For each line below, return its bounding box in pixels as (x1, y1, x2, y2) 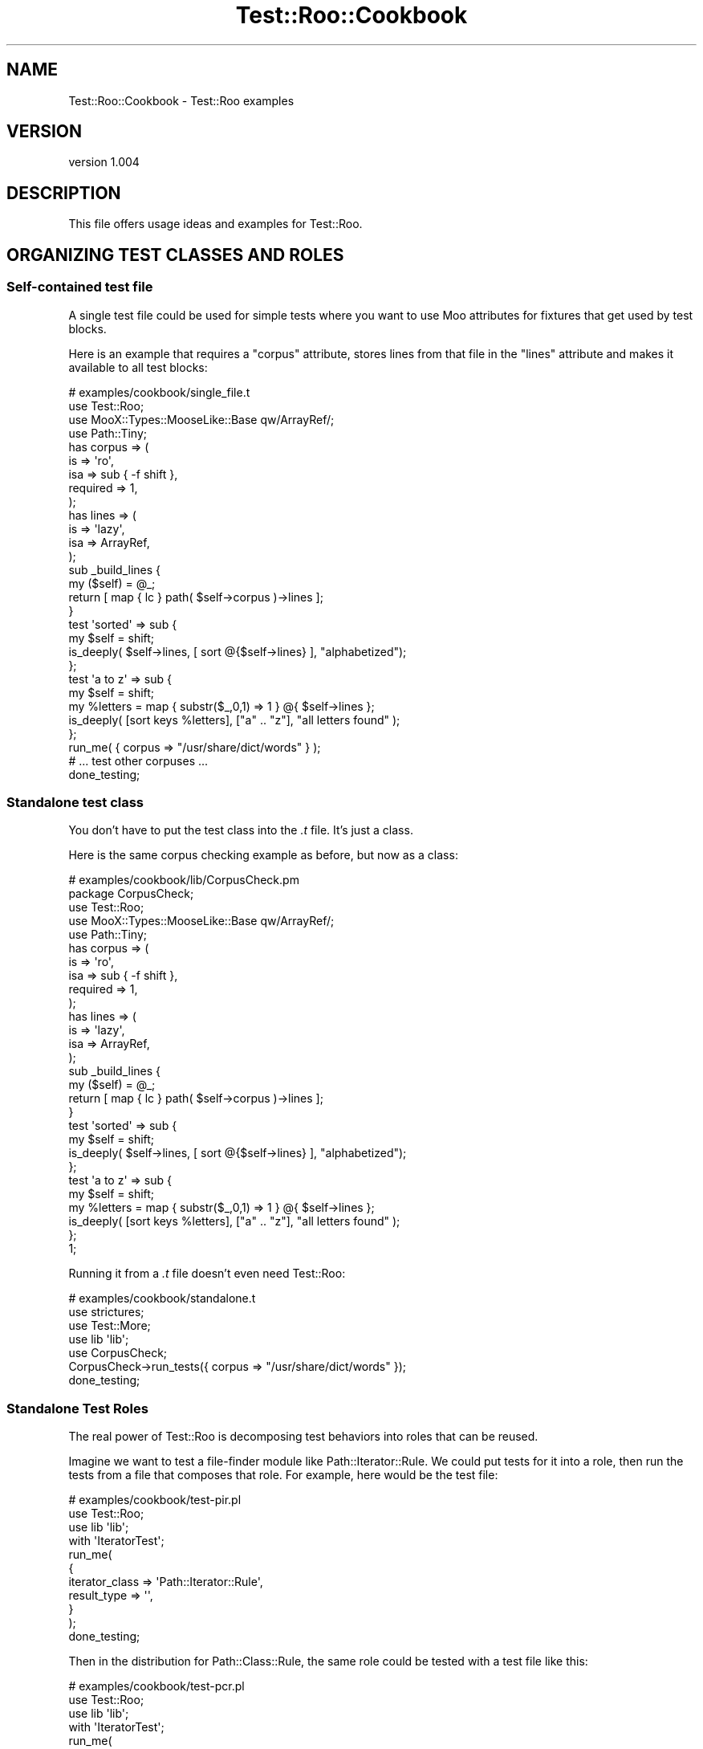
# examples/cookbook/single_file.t (68, 385, 250, 399)
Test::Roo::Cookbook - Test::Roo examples (68, 93, 295, 108)
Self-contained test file (6, 279, 153, 296)
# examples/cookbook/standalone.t (68, 1291, 256, 1306)
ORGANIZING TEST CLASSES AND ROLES (6, 244, 344, 265)
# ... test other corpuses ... (68, 753, 209, 768)
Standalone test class (6, 793, 144, 810)
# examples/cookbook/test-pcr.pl (68, 1679, 245, 1693)
